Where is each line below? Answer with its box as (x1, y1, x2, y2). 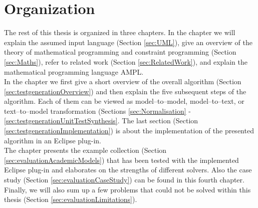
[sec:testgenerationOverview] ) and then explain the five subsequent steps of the (4, 86, 246, 96)
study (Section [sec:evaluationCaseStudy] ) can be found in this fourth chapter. (4, 174, 244, 185)
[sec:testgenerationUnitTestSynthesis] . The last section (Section (4, 115, 198, 126)
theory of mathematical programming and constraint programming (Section (4, 47, 236, 57)
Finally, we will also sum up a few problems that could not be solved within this (4, 184, 251, 194)
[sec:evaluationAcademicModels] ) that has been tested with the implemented (4, 154, 239, 165)
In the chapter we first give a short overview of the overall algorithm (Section (4, 76, 241, 87)
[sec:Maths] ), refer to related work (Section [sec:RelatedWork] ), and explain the (4, 56, 247, 67)
